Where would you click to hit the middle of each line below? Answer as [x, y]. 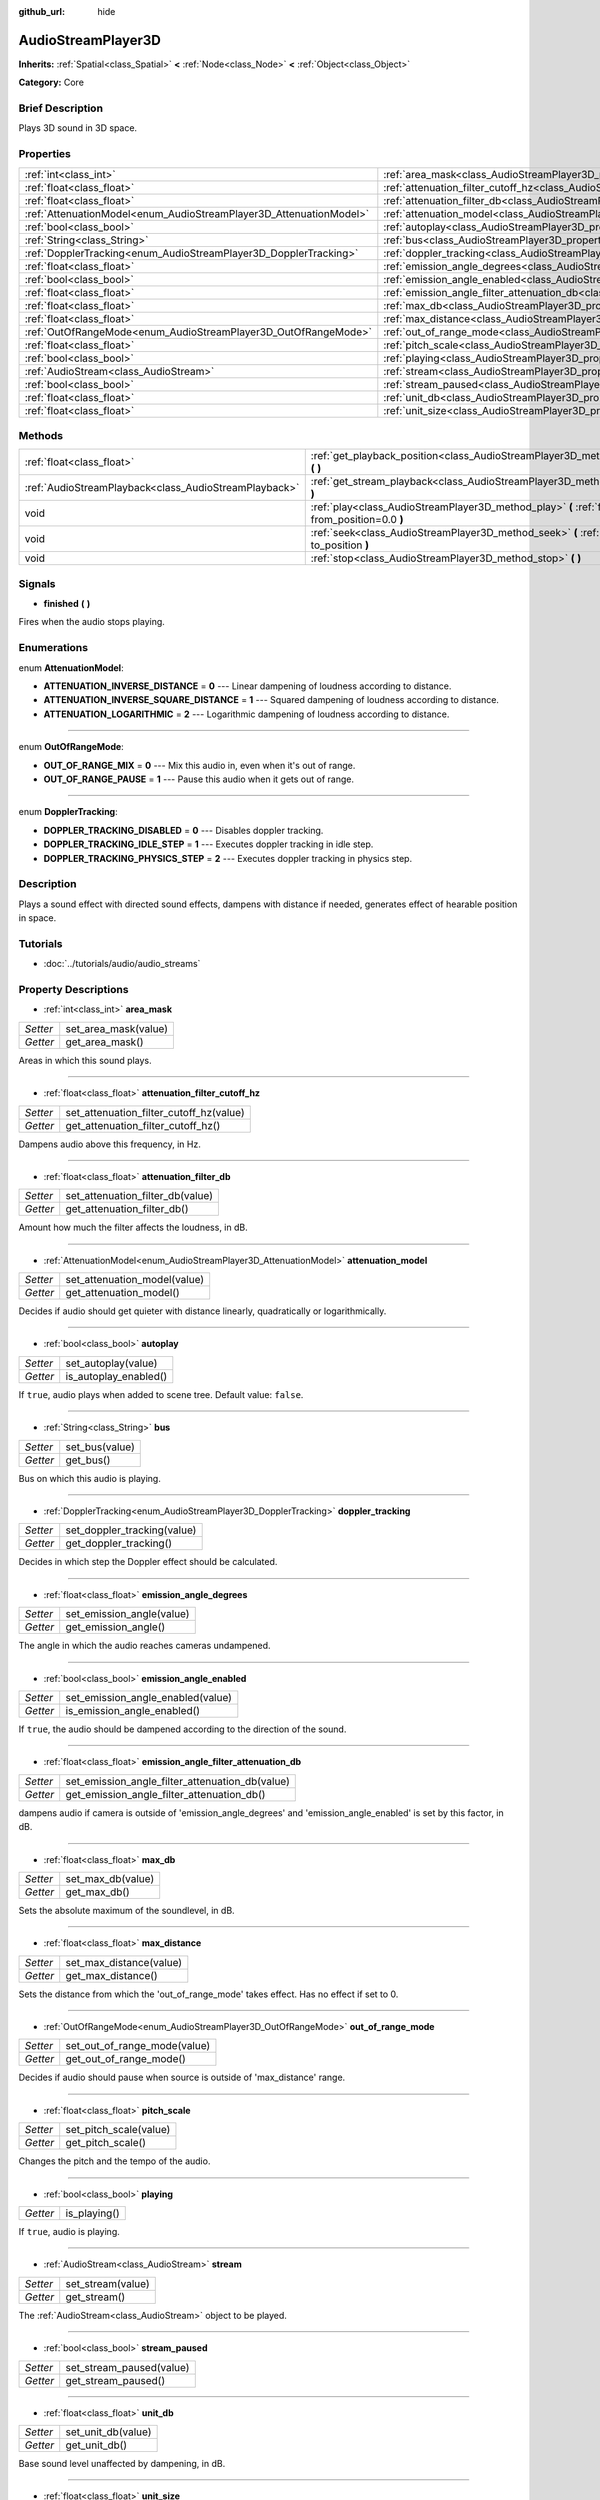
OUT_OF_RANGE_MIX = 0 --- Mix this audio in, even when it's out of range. [199, 765]
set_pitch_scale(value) [118, 2130]
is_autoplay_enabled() [116, 1376]
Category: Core [51, 82]
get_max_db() [97, 1892]
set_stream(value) [107, 2283]
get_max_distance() [112, 1975]
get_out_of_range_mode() [126, 2059]
